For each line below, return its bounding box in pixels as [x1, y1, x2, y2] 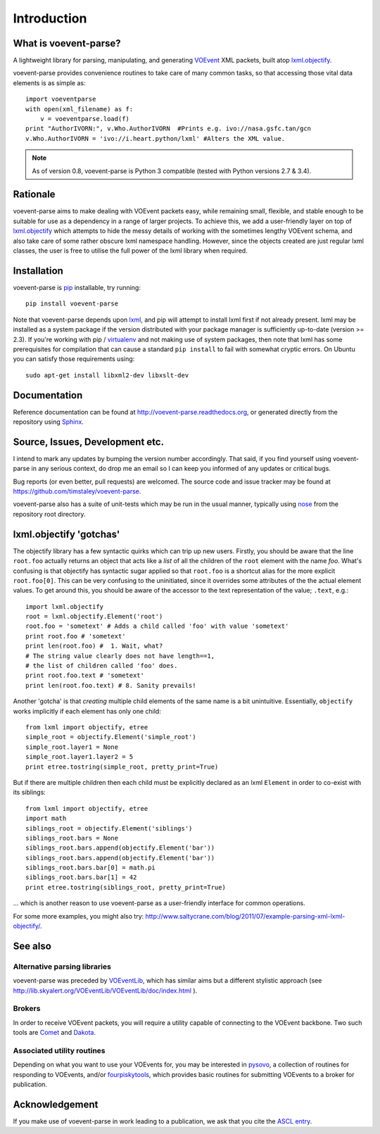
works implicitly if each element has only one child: [13, 707, 161, 715]
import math [25, 814, 67, 823]
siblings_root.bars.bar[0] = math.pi [25, 864, 156, 872]
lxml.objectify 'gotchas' [13, 528, 120, 540]
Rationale [13, 189, 56, 201]
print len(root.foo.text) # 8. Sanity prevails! [25, 681, 196, 689]
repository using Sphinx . [13, 417, 84, 426]
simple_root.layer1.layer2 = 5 [25, 753, 134, 761]
